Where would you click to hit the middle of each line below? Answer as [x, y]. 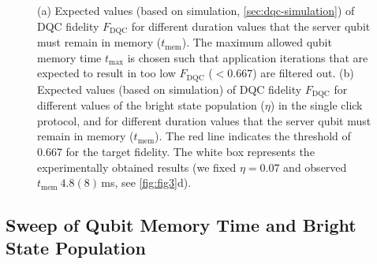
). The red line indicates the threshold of [253, 136]
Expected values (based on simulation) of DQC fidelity [170, 89]
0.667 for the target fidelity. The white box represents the [176, 151]
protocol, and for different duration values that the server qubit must [204, 120]
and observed [315, 167]
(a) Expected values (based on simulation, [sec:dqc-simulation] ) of [196, 10]
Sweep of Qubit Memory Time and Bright [181, 225]
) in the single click [316, 105]
